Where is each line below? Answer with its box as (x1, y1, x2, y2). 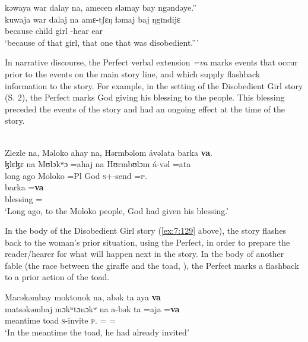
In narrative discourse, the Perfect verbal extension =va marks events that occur (5, 56, 298, 68)
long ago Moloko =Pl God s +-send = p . (5, 169, 147, 181)
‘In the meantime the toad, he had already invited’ (5, 325, 189, 338)
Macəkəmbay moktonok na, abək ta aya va (5, 291, 161, 303)
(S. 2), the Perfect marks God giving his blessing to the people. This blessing (5, 91, 285, 103)
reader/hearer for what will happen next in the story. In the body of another (5, 247, 284, 260)
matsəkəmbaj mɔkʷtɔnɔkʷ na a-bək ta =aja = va (5, 302, 180, 315)
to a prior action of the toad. (5, 271, 110, 283)
